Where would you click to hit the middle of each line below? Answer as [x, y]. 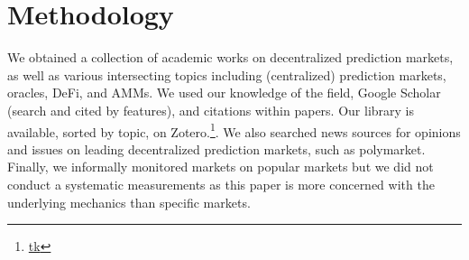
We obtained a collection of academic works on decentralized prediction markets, [230, 57]
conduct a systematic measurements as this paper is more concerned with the [221, 184]
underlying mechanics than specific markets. [129, 202]
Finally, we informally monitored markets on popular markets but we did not [221, 167]
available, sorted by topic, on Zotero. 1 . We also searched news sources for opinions [234, 130]
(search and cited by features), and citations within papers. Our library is [211, 110]
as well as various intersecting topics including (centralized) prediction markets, [227, 74]
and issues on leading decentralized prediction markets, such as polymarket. [216, 149]
